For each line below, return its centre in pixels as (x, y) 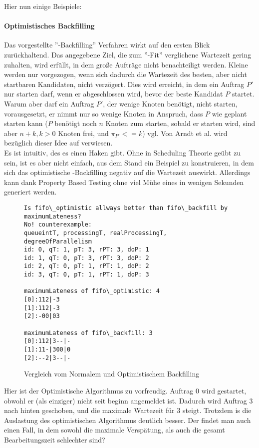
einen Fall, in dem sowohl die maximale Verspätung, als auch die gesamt (115, 430)
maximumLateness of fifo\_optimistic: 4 (92, 291)
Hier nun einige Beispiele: (43, 6)
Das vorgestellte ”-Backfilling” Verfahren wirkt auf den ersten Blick (107, 45)
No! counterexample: (58, 225)
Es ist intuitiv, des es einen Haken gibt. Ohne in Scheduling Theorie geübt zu (123, 152)
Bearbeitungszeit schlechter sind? (55, 439)
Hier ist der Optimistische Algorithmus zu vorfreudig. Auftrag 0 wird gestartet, (125, 390)
